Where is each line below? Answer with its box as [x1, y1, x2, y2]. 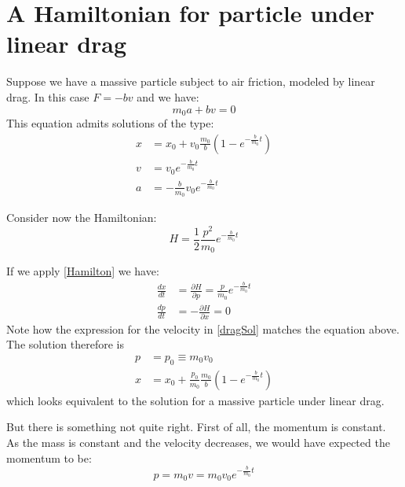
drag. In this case [6, 88, 89, 105]
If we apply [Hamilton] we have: [6, 263, 159, 279]
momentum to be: [6, 449, 92, 466]
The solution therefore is [6, 336, 124, 352]
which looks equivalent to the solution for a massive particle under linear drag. [6, 392, 385, 408]
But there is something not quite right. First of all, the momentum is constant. [6, 419, 386, 435]
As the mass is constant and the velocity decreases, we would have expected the [6, 434, 390, 450]
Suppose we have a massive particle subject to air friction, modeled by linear [6, 73, 375, 90]
